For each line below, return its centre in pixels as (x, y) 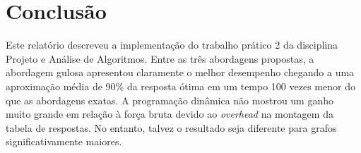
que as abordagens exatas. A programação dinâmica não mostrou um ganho (170, 100)
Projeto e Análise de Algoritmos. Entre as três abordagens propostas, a (160, 58)
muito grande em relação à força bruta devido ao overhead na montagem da (170, 114)
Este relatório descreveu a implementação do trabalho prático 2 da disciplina (172, 45)
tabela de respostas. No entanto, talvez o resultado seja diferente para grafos (171, 127)
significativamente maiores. (64, 141)
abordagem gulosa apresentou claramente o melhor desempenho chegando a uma (180, 72)
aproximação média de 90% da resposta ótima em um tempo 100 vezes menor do (180, 86)
